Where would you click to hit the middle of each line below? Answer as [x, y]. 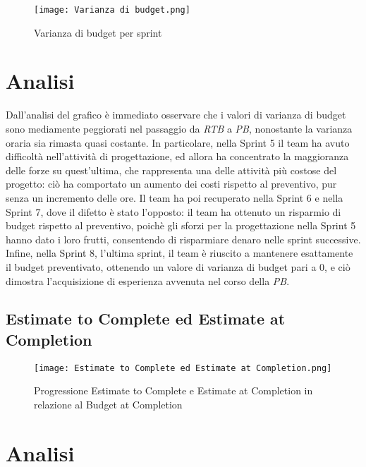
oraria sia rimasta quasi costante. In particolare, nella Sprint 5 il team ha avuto [178, 142]
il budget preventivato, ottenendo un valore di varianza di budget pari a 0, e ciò [178, 266]
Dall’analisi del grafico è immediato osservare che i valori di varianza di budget [176, 115]
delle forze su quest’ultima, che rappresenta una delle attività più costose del [171, 170]
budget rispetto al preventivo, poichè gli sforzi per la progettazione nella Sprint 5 [181, 225]
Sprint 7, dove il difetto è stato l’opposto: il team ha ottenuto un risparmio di [173, 211]
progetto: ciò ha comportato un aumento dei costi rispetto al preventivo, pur [171, 184]
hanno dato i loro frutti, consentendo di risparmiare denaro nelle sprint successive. [183, 239]
